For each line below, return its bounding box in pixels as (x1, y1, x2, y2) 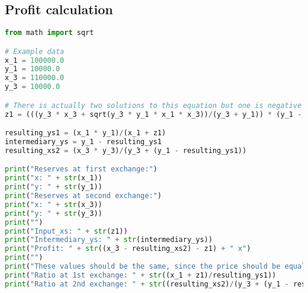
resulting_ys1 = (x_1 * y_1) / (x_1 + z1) (5, 129, 166, 138)
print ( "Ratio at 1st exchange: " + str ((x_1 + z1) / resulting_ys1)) (5, 270, 277, 279)
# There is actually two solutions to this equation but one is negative (5, 101, 302, 110)
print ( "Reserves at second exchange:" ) (5, 192, 162, 200)
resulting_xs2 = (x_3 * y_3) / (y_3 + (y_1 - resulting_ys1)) (5, 146, 247, 155)
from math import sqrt (5, 28, 94, 37)
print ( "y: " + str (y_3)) (5, 209, 102, 218)
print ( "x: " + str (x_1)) (5, 174, 102, 183)
